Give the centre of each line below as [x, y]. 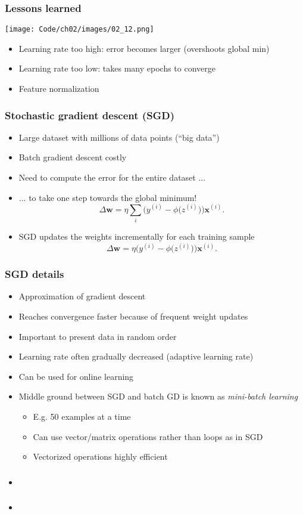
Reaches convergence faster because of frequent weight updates [133, 316]
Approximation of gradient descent [82, 296]
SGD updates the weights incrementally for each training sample [137, 236]
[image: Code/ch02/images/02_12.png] [79, 30]
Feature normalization [59, 89]
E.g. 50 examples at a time [82, 416]
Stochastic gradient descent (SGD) [90, 115]
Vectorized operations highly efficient [100, 456]
